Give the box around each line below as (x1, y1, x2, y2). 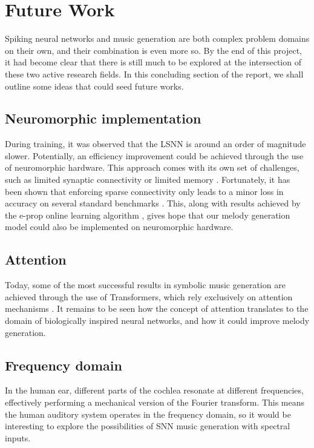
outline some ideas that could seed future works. (5, 79, 184, 92)
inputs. (5, 431, 31, 444)
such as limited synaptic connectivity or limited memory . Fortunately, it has (5, 173, 290, 186)
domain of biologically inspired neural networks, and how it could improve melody (5, 314, 310, 327)
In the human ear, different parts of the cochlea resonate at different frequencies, (5, 384, 304, 397)
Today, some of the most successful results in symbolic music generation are (5, 278, 286, 291)
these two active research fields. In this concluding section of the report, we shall (5, 67, 304, 80)
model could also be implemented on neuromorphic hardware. (5, 220, 234, 233)
